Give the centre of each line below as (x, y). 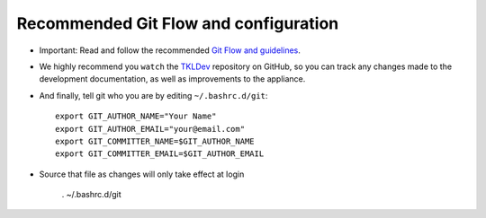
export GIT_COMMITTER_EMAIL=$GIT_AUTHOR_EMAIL (160, 154)
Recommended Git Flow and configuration (178, 23)
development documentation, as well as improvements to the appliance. (172, 79)
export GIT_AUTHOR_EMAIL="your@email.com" (150, 129)
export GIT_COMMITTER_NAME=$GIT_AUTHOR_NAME (155, 141)
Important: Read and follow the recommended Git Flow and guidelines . (170, 50)
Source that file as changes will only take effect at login (142, 174)
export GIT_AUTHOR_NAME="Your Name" (136, 116)
